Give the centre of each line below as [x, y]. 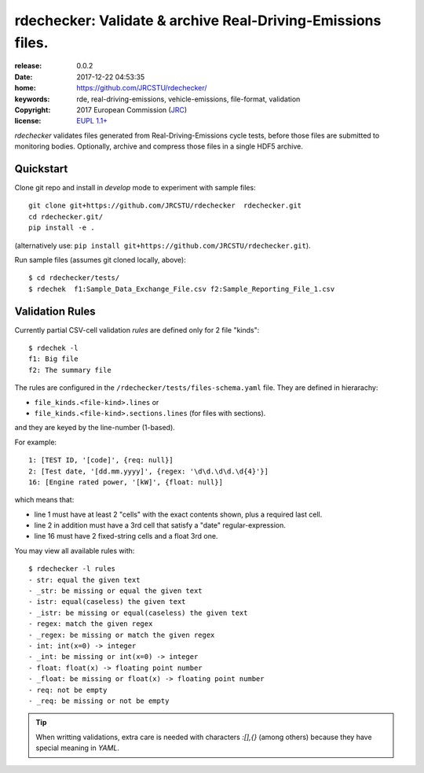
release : [28, 66]
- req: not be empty [68, 690]
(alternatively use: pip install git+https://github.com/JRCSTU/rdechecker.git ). [163, 245]
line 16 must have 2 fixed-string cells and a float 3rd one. [126, 536]
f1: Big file [53, 359]
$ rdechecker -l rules [72, 569]
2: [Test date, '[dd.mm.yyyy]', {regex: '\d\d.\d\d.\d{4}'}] [148, 471]
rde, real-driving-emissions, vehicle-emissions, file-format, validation [188, 99]
